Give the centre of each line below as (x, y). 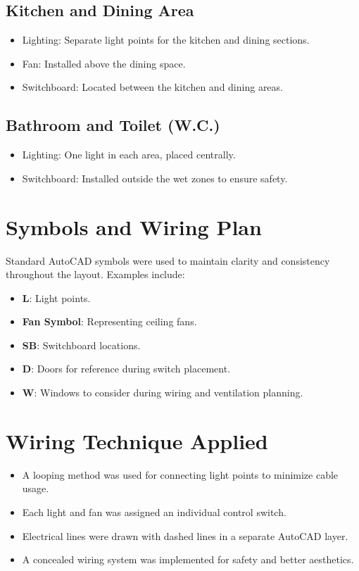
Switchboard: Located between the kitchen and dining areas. (152, 87)
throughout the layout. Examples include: (95, 274)
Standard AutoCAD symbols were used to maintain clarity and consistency (168, 260)
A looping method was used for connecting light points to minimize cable (180, 474)
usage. (36, 488)
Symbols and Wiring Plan (134, 226)
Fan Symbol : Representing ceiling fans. (109, 321)
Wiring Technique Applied (137, 440)
